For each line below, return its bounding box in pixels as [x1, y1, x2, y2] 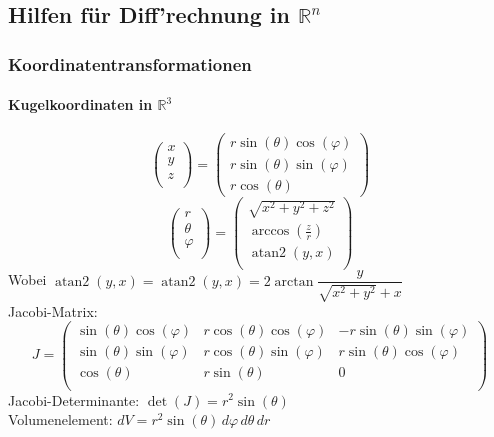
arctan [274, 274, 314, 289]
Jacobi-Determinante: [8, 389, 140, 410]
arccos [251, 224, 290, 239]
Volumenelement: [8, 409, 113, 430]
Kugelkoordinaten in [8, 94, 153, 115]
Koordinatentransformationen [8, 51, 252, 76]
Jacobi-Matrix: [8, 300, 98, 321]
